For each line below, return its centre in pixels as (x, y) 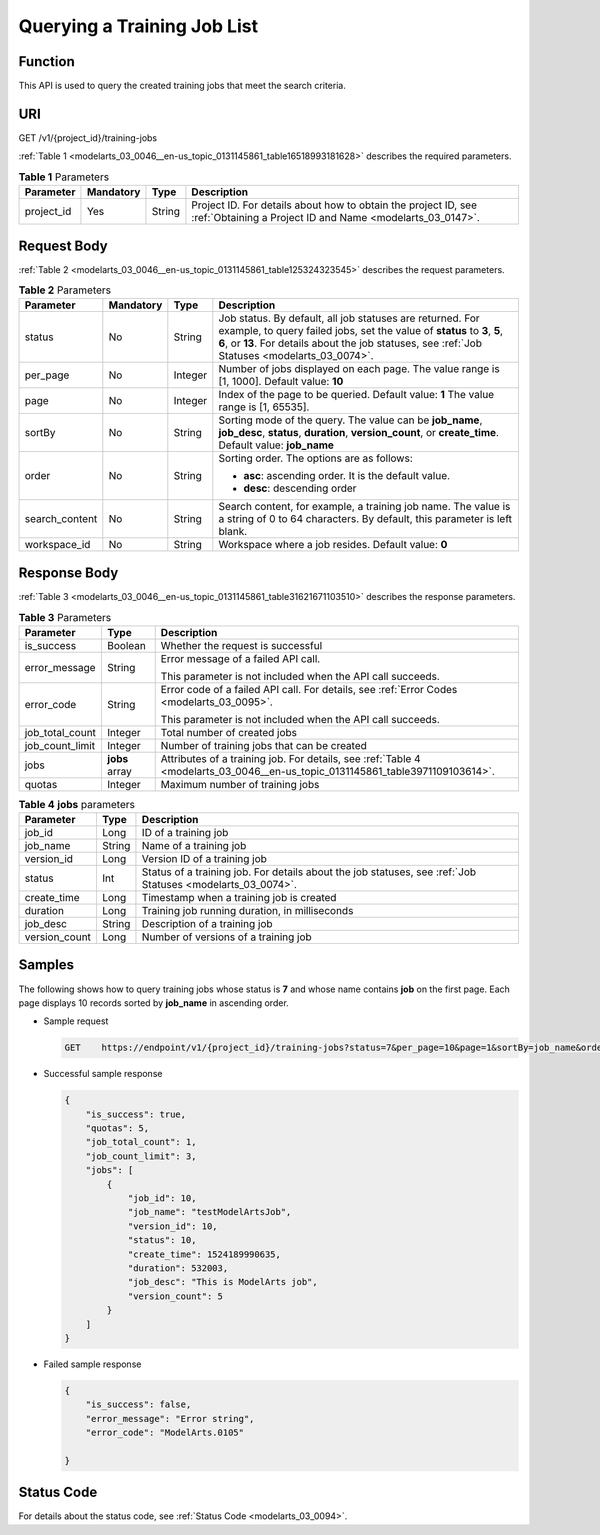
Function (46, 61)
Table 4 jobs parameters (76, 804)
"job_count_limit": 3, (141, 1156)
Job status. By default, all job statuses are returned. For (349, 318)
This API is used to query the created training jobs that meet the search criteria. (182, 86)
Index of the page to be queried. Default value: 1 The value (356, 395)
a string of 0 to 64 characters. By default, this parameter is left (365, 519)
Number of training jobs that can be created (263, 745)
